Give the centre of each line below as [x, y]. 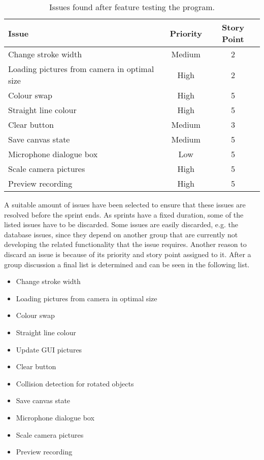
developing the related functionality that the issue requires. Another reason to [125, 244]
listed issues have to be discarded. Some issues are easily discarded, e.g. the [121, 224]
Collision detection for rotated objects [75, 383]
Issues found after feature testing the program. [132, 7]
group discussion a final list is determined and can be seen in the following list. [127, 264]
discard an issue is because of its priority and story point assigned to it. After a [128, 254]
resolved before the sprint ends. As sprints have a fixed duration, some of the [124, 214]
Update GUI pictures [49, 349]
